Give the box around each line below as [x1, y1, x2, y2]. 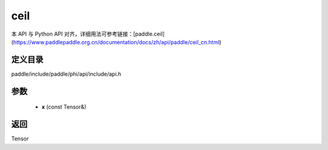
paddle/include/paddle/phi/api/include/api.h [11, 70, 121, 77]
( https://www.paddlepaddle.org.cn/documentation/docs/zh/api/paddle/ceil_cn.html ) [11, 38, 222, 45]
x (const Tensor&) [41, 103, 87, 111]
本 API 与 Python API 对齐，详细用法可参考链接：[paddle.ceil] [11, 30, 165, 37]
